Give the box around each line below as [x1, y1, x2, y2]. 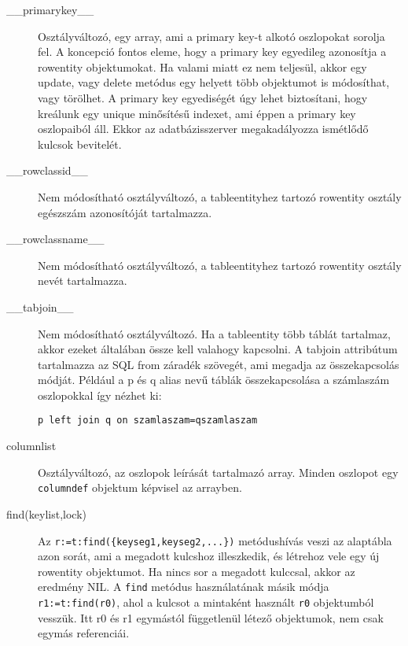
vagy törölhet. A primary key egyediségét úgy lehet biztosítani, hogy [38, 89, 368, 105]
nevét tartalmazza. [38, 272, 127, 289]
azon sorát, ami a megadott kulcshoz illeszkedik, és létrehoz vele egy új [38, 548, 380, 564]
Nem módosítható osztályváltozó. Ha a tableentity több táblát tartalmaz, [38, 325, 391, 341]
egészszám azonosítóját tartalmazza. [38, 204, 212, 220]
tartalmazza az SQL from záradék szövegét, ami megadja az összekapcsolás [38, 356, 399, 372]
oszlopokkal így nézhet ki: [38, 386, 162, 403]
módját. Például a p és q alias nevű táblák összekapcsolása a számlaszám [38, 371, 390, 388]
